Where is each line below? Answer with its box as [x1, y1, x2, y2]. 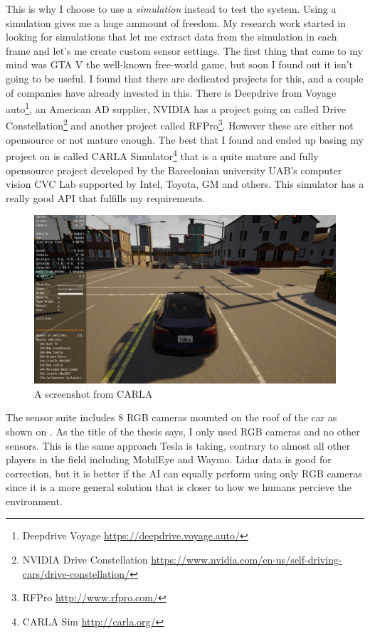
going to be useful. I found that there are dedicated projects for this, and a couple [6, 70, 364, 85]
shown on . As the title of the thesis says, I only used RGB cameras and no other [6, 423, 360, 438]
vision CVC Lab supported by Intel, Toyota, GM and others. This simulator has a [6, 176, 364, 191]
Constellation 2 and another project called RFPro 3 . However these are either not [6, 116, 354, 133]
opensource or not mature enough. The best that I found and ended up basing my [6, 132, 364, 147]
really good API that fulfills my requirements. [6, 190, 206, 205]
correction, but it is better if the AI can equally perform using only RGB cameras [6, 465, 362, 480]
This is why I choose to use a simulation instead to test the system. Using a [6, 1, 337, 16]
